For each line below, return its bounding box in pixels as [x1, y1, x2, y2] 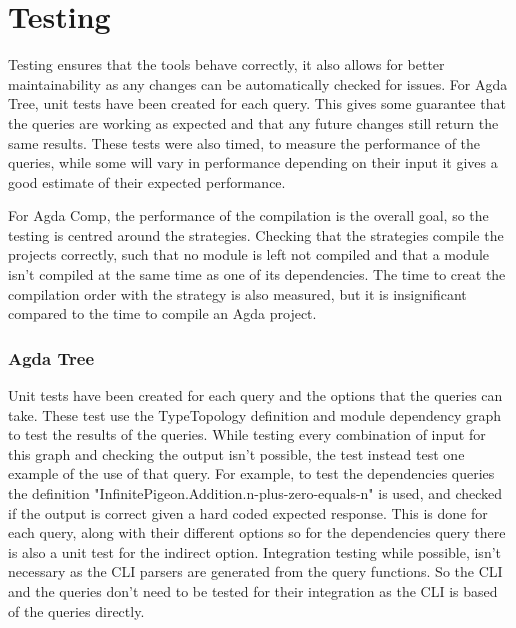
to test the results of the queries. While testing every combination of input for [8, 424, 486, 445]
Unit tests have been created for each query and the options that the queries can [8, 385, 503, 406]
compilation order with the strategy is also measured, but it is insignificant [8, 283, 467, 304]
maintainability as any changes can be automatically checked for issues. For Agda [8, 73, 508, 94]
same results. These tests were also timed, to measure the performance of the [8, 132, 481, 153]
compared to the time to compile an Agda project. [8, 303, 317, 324]
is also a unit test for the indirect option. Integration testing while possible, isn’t [8, 541, 502, 562]
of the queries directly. [8, 600, 145, 621]
